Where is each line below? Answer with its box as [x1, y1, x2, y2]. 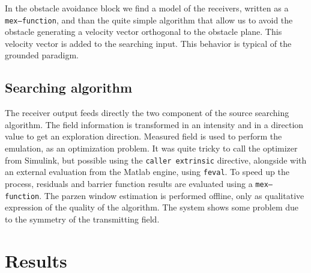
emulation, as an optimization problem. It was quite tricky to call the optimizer [5, 142, 298, 155]
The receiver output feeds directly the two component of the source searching [5, 106, 289, 119]
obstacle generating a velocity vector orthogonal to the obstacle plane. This [5, 25, 282, 38]
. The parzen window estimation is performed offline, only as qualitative [39, 189, 304, 201]
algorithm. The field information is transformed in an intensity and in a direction [5, 118, 304, 130]
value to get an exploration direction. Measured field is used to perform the [5, 130, 282, 143]
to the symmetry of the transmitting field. [5, 212, 160, 225]
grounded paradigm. [5, 49, 79, 61]
